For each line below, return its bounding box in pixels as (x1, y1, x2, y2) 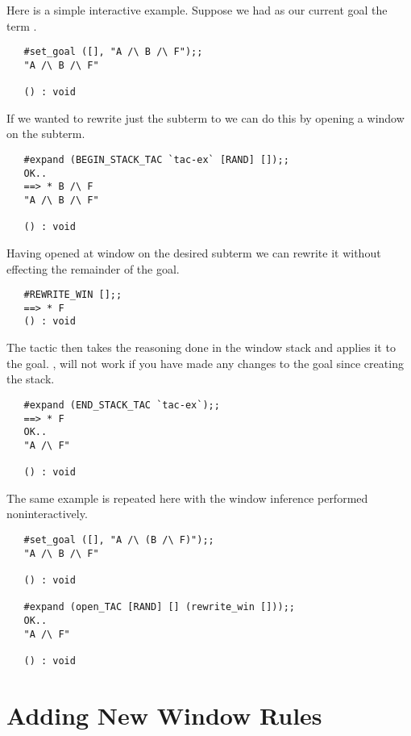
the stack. (6, 370, 55, 387)
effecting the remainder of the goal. (6, 260, 180, 277)
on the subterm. (6, 125, 85, 142)
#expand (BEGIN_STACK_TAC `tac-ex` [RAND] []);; (23, 154, 289, 165)
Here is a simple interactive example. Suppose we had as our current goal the (6, 2, 388, 18)
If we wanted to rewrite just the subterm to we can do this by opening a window (6, 109, 405, 126)
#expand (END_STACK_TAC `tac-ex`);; (23, 399, 220, 411)
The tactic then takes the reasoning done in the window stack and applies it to (6, 339, 396, 356)
